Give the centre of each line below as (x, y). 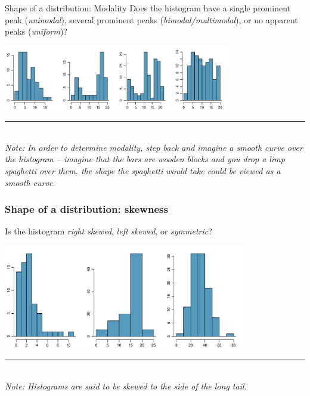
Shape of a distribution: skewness (86, 209)
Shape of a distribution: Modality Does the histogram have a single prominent (148, 8)
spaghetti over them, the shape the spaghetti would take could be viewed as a (143, 170)
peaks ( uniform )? (36, 31)
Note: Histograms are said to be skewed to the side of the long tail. (126, 386)
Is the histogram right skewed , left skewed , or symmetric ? (108, 231)
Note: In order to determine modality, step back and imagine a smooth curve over (154, 147)
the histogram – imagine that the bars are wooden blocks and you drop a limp (145, 159)
